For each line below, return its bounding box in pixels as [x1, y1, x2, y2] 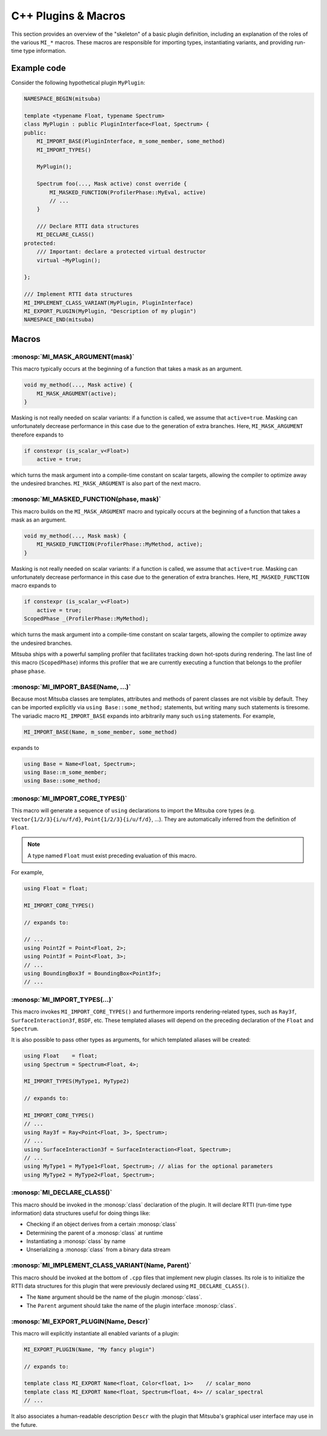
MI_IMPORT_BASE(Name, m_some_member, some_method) [24, 729, 178, 735]
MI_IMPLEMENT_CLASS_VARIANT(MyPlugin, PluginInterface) [24, 299, 194, 306]
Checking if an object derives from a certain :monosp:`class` [26, 1220, 177, 1228]
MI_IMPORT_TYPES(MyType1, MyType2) [24, 1078, 130, 1085]
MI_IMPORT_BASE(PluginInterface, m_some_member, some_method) [36, 138, 225, 145]
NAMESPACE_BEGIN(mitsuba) [24, 95, 101, 103]
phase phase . [11, 667, 46, 675]
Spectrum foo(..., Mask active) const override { [36, 180, 187, 188]
